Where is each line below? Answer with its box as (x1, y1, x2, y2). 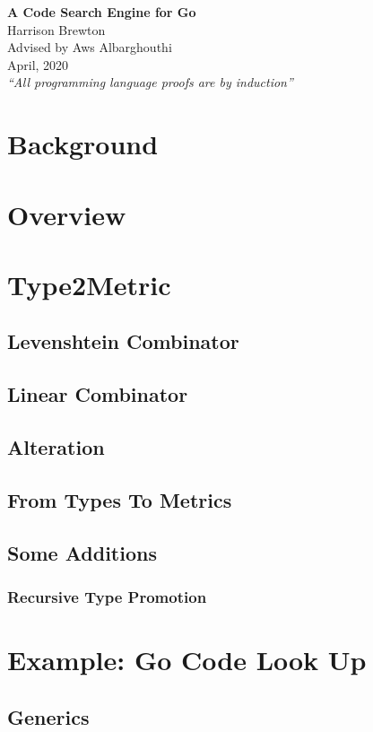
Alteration (7, 433, 105, 461)
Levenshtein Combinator (7, 327, 239, 355)
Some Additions (7, 538, 157, 566)
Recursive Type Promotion (7, 585, 207, 607)
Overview (7, 196, 126, 232)
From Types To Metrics (7, 485, 232, 513)
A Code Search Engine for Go (7, 3, 196, 21)
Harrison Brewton (7, 20, 106, 39)
